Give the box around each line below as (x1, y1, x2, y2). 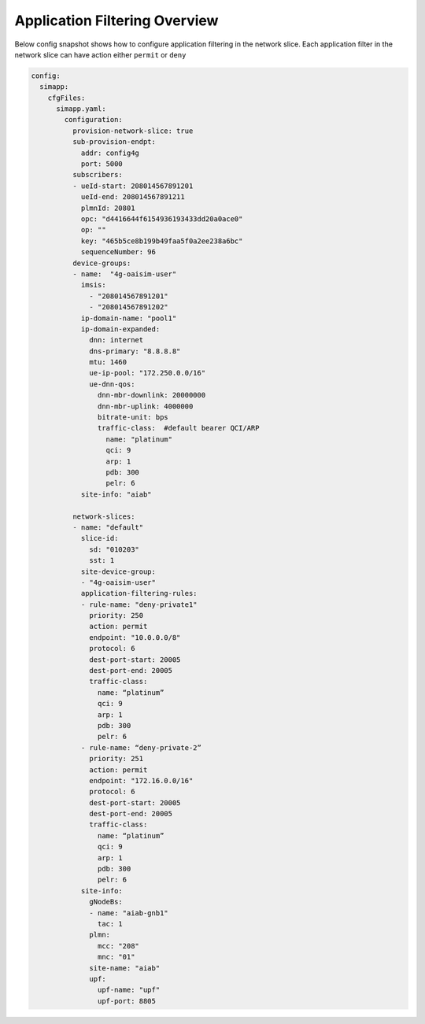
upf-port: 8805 (97, 996, 157, 1005)
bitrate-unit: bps (97, 413, 168, 422)
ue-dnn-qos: (89, 379, 135, 389)
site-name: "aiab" (89, 963, 161, 972)
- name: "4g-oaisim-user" (72, 269, 177, 279)
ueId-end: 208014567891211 (80, 193, 185, 201)
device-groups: (72, 258, 131, 268)
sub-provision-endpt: (72, 138, 157, 146)
